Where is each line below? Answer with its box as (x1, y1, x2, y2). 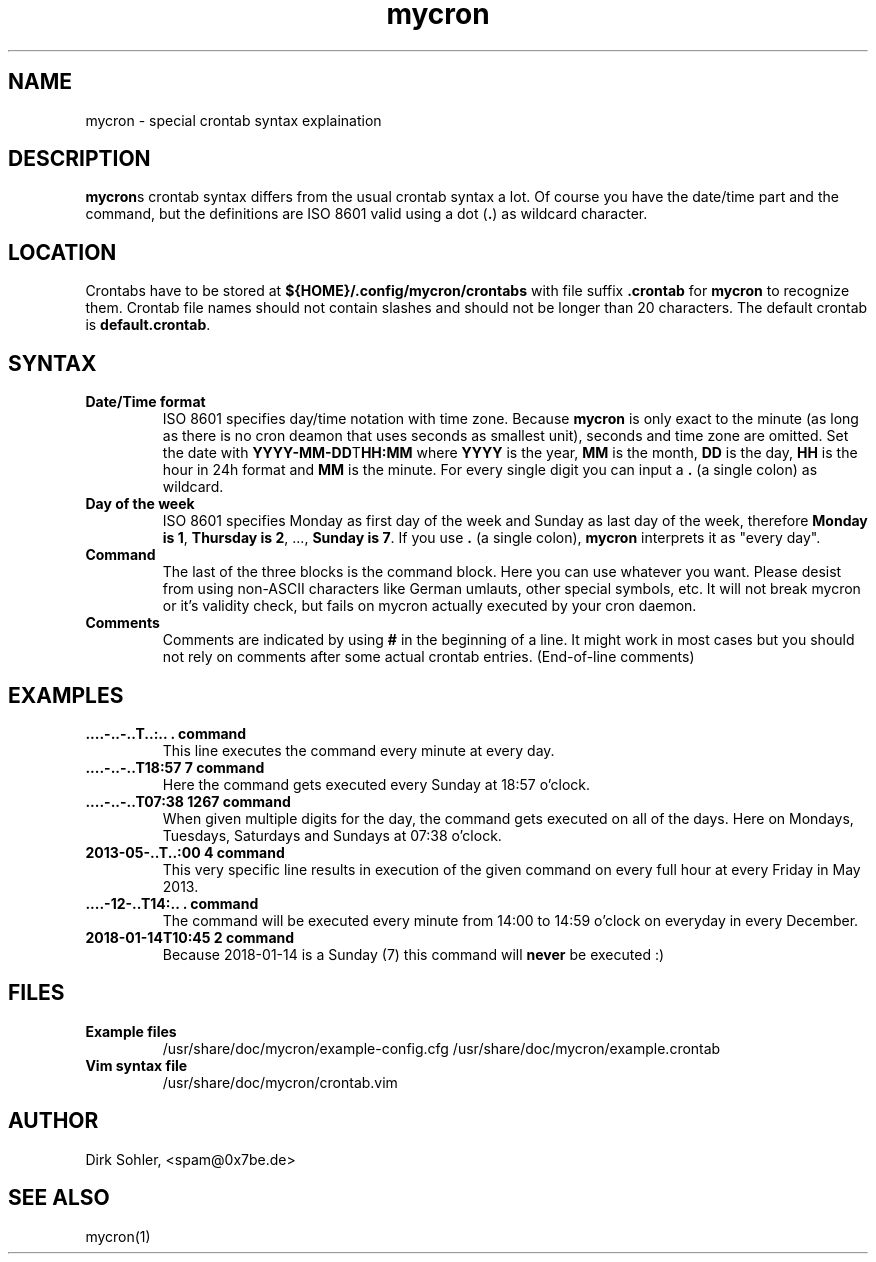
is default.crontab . (85, 316, 211, 334)
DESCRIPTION (8, 146, 151, 172)
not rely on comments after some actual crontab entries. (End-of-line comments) (162, 648, 695, 666)
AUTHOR (8, 1108, 99, 1134)
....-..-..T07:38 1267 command (85, 792, 291, 810)
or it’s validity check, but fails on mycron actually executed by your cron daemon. (162, 597, 697, 615)
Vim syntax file (85, 1056, 188, 1074)
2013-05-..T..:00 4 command (85, 843, 285, 861)
